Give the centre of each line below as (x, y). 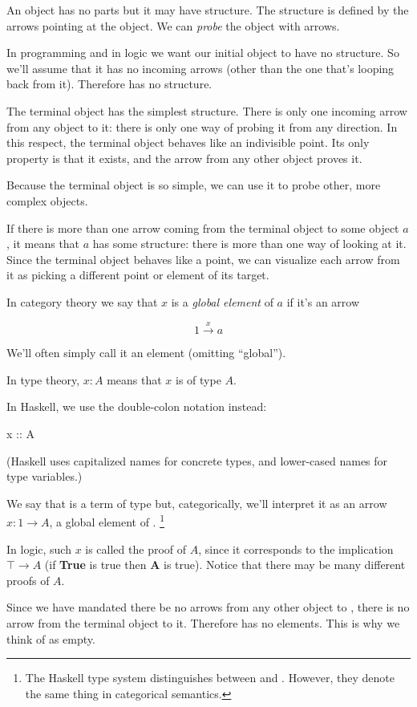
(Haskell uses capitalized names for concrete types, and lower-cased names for (197, 460)
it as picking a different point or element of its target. (138, 275)
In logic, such (39, 549)
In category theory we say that (82, 301)
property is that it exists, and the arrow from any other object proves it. (184, 158)
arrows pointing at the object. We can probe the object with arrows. (173, 25)
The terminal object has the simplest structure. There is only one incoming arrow (207, 110)
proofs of (28, 580)
